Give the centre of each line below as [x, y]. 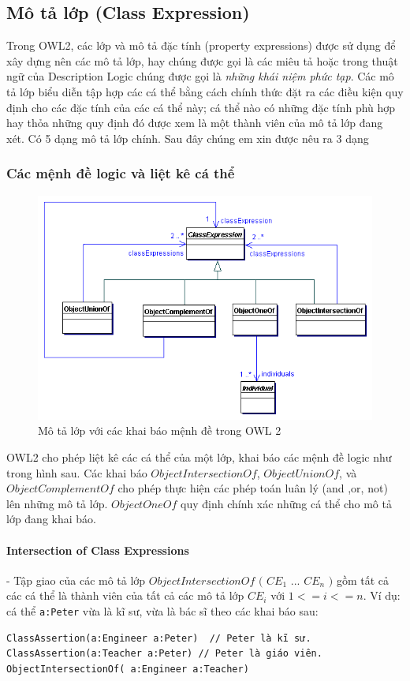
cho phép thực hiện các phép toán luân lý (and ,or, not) [253, 488]
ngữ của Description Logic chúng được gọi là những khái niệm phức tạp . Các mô [200, 76]
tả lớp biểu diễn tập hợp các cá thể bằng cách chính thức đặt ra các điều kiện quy [205, 91]
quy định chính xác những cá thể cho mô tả [286, 503]
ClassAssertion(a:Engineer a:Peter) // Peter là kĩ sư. [159, 638]
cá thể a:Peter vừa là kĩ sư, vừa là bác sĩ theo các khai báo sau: [162, 611]
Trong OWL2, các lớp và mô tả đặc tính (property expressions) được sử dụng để [201, 45]
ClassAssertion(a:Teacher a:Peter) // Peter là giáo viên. [164, 654]
